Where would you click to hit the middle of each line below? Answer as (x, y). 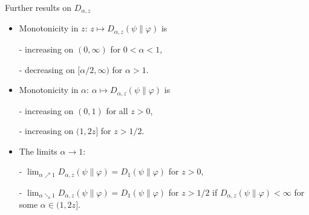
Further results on (38, 7)
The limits (38, 151)
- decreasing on (47, 69)
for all (117, 110)
